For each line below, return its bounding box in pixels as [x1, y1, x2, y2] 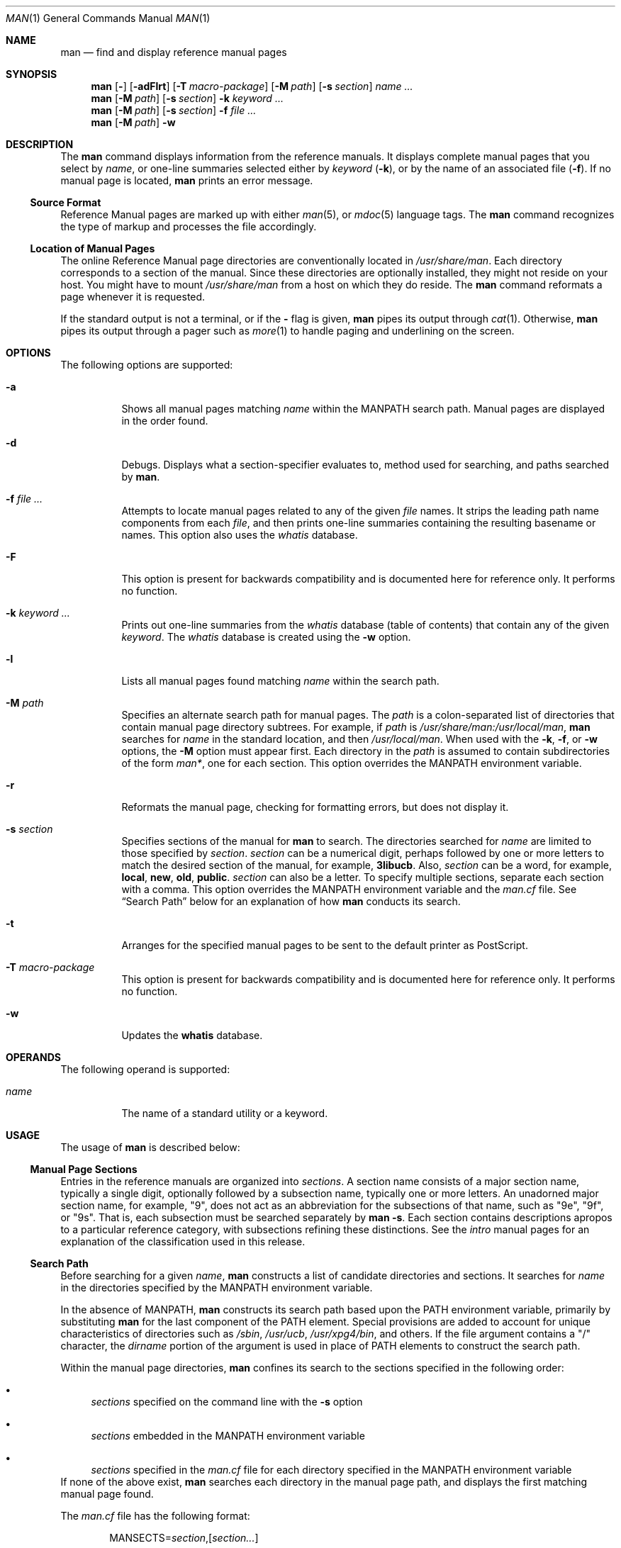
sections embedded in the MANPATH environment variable [91, 1430, 365, 1442]
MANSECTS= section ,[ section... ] [109, 1532, 259, 1544]
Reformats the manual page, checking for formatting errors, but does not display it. [121, 801, 509, 813]
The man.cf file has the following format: [60, 1510, 250, 1522]
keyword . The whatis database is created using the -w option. [121, 631, 411, 643]
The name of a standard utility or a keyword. [121, 1107, 328, 1119]
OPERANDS [6, 1051, 61, 1063]
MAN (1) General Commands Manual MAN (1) [6, 12, 211, 24]
